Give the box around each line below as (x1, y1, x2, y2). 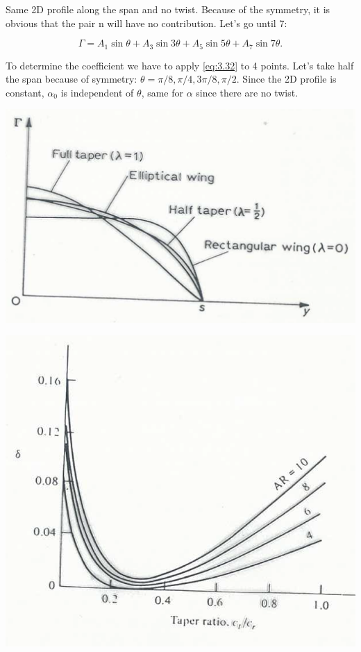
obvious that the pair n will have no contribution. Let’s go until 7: (6, 15, 287, 30)
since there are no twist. (196, 85, 299, 99)
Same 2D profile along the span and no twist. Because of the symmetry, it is (6, 2, 330, 16)
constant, (6, 85, 44, 99)
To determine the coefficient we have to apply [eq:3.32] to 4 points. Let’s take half (6, 58, 354, 72)
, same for (141, 85, 184, 99)
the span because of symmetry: (6, 72, 137, 86)
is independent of (60, 85, 134, 99)
